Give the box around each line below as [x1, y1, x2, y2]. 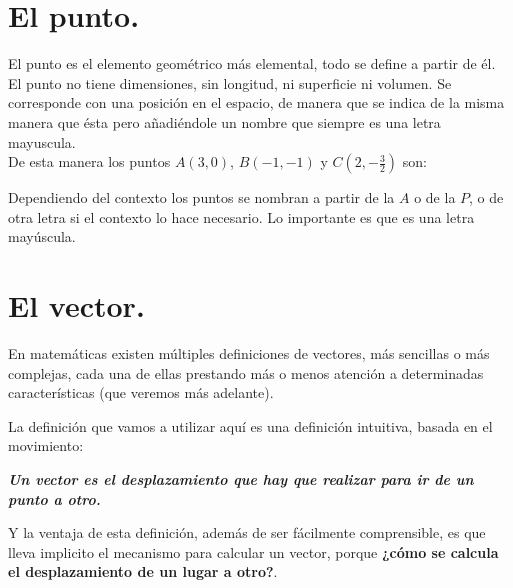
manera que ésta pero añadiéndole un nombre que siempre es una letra [8, 111, 441, 132]
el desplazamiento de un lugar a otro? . [8, 561, 278, 582]
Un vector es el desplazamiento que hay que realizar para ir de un [8, 468, 474, 489]
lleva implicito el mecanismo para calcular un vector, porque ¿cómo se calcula [8, 541, 499, 562]
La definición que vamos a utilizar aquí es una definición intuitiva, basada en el [8, 415, 493, 436]
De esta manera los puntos [8, 151, 171, 172]
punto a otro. [8, 488, 101, 509]
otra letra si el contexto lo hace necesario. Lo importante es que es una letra [8, 206, 475, 227]
